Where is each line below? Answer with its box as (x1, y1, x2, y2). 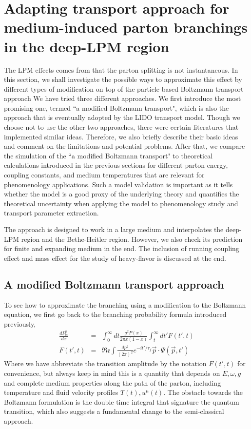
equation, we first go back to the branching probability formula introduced (4, 309, 227, 319)
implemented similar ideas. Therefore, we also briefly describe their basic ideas (4, 131, 238, 141)
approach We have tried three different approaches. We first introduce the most (4, 93, 241, 103)
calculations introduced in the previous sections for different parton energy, (4, 160, 228, 170)
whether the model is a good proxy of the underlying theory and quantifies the (4, 189, 239, 199)
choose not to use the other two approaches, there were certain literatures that (4, 122, 239, 132)
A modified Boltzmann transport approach (4, 276, 224, 292)
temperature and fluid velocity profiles (4, 387, 118, 397)
